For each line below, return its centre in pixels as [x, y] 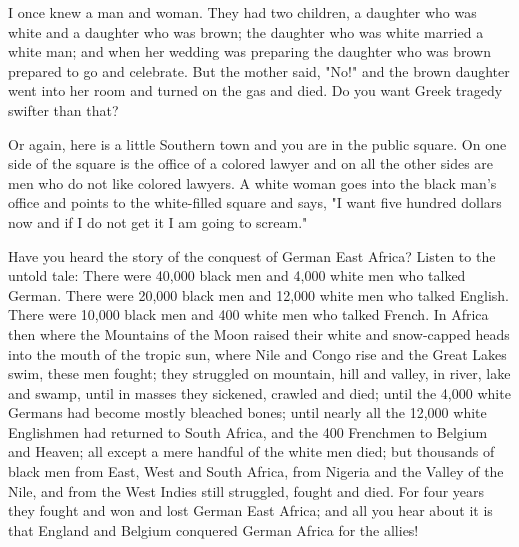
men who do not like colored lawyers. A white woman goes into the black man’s [252, 182]
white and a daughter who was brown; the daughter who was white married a [246, 31]
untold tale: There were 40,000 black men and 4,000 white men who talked [237, 275]
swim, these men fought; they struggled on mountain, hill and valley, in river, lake [259, 373]
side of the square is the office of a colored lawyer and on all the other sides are [251, 163]
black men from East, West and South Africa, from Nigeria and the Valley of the [256, 471]
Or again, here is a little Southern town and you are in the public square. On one [257, 143]
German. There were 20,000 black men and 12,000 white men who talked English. [258, 294]
